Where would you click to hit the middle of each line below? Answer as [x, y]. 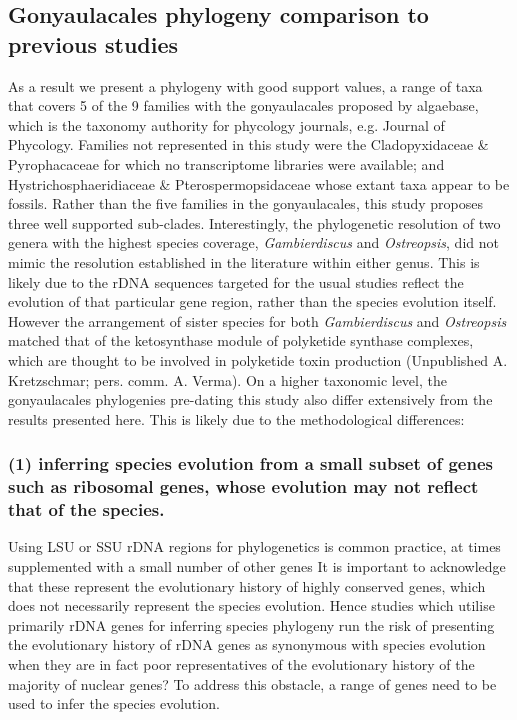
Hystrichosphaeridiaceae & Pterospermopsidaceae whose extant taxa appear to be [259, 183]
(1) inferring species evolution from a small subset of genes [250, 463]
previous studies [93, 43]
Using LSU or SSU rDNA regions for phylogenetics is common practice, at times [254, 546]
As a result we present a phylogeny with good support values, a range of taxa [245, 85]
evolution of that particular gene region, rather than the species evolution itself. [252, 301]
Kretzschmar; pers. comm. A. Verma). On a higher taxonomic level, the [227, 379]
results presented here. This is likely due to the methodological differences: [236, 418]
